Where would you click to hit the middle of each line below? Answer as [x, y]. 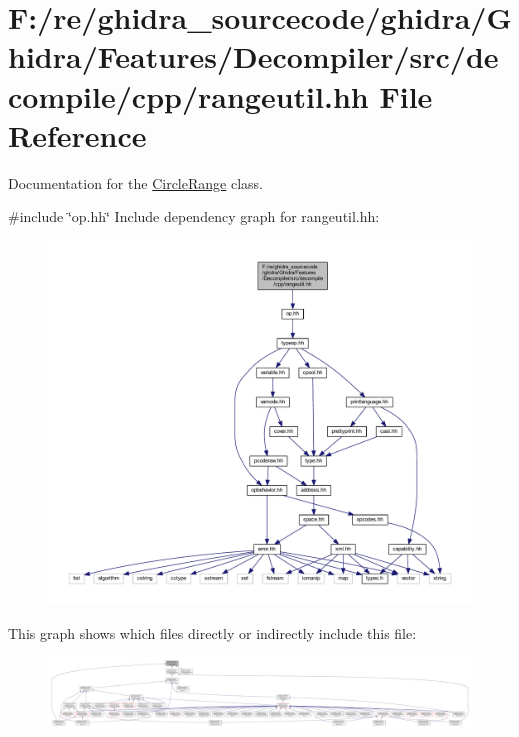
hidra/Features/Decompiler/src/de [253, 56]
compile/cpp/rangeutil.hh [188, 95]
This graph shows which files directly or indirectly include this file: [212, 632]
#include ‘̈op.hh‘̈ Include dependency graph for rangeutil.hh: [194, 216]
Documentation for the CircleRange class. [135, 182]
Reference [77, 134]
